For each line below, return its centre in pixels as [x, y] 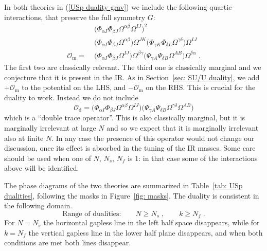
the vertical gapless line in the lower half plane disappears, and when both [146, 232]
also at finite [24, 138]
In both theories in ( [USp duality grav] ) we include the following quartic [118, 7]
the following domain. [38, 205]
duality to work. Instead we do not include [71, 97]
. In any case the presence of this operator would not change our [153, 138]
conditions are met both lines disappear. [68, 243]
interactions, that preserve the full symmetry [75, 17]
